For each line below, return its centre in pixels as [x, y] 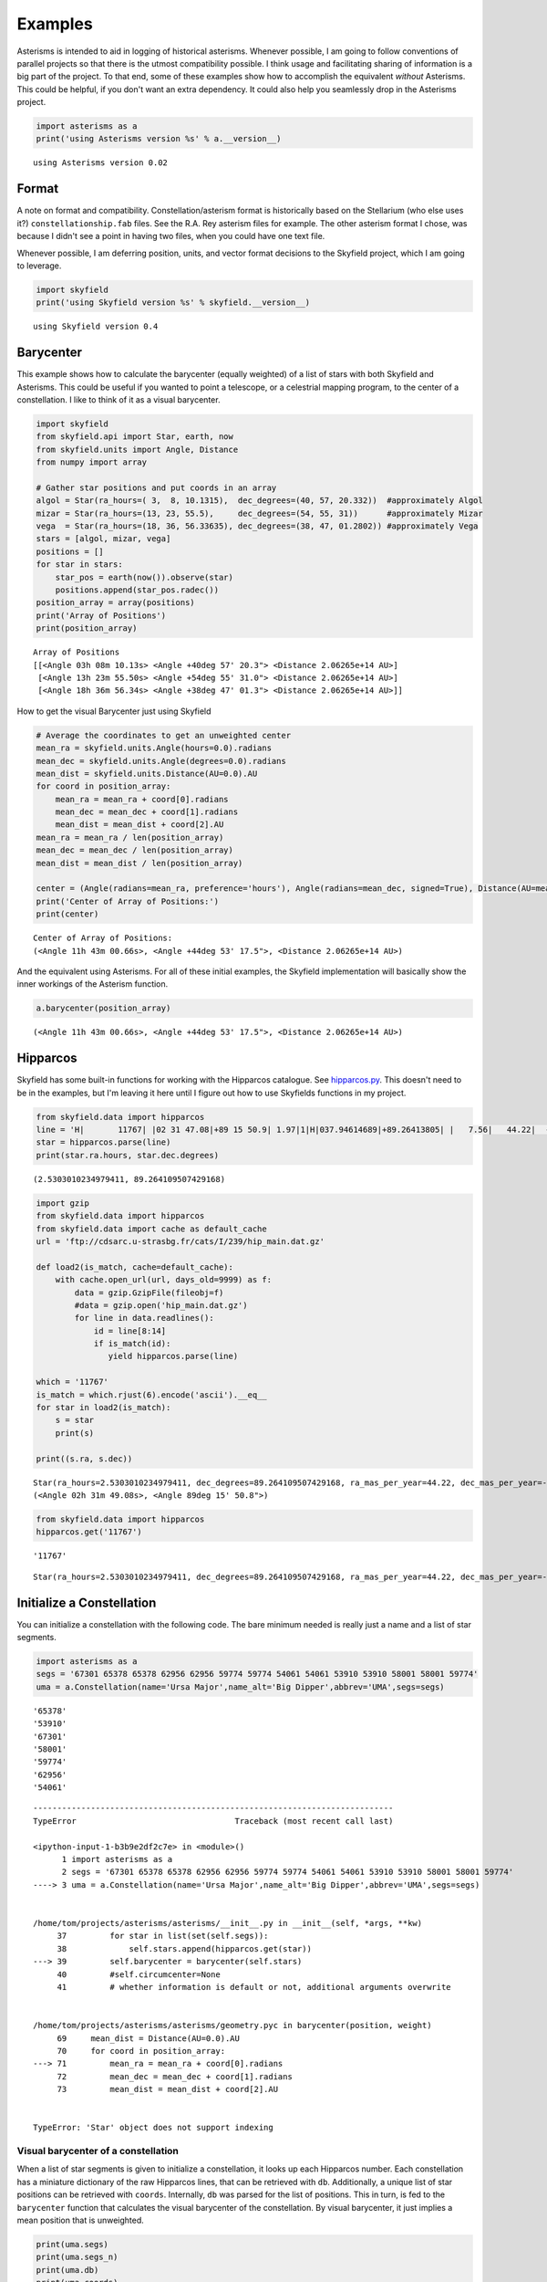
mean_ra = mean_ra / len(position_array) [130, 837]
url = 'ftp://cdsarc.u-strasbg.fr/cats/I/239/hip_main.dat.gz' [181, 1241]
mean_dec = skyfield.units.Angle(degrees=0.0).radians [161, 761]
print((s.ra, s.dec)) [84, 1459]
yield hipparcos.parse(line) [173, 1356]
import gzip [63, 1203]
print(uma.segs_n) [77, 2257]
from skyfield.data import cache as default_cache [152, 1229]
